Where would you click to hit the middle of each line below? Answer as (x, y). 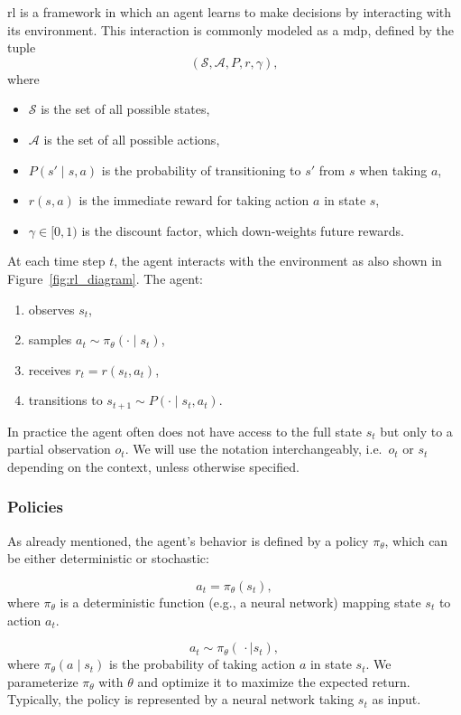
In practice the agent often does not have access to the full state (185, 431)
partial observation (59, 449)
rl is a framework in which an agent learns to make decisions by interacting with (230, 12)
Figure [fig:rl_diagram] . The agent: (105, 278)
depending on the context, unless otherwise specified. (153, 466)
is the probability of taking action (202, 664)
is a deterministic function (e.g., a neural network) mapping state (240, 602)
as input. (396, 699)
